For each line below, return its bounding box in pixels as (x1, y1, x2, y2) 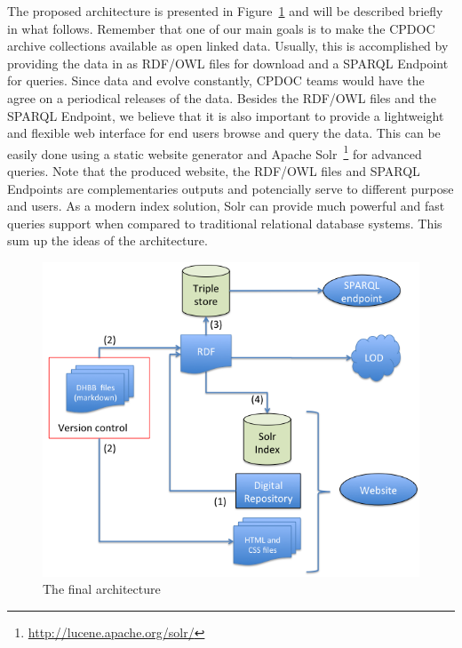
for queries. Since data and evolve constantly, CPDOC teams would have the (7, 71, 425, 90)
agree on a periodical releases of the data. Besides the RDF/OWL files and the (7, 88, 436, 107)
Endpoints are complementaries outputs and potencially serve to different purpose (7, 179, 454, 197)
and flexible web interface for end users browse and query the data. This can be (7, 124, 441, 142)
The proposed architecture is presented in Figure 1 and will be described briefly (7, 2, 443, 20)
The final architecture (43, 580, 161, 598)
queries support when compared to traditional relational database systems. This (7, 213, 442, 232)
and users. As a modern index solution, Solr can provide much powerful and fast (7, 196, 445, 215)
